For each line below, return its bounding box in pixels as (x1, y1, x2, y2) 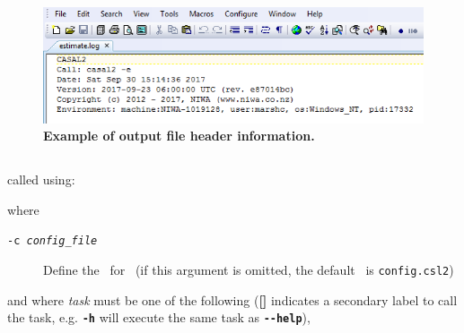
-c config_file (7, 235, 98, 248)
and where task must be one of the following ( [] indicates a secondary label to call (7, 290, 458, 309)
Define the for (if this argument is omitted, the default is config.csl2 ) (43, 260, 454, 278)
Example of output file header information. (43, 126, 315, 145)
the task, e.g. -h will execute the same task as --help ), (7, 308, 311, 327)
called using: (7, 170, 75, 189)
